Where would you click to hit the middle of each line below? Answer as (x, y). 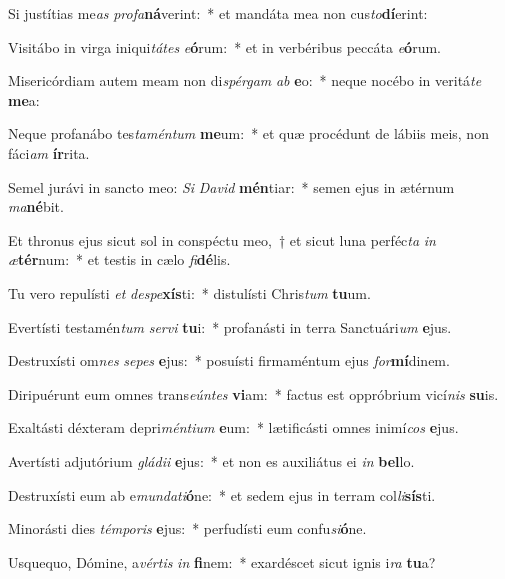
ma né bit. (36, 206)
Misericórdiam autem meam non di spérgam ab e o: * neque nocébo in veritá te (245, 80)
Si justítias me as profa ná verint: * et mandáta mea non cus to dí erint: (218, 13)
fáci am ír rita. (49, 152)
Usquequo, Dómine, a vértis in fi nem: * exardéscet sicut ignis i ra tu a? (222, 561)
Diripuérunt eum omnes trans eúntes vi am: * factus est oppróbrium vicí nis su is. (253, 393)
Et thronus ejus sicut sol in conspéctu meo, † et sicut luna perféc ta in (222, 239)
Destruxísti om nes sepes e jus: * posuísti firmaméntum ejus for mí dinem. (229, 360)
